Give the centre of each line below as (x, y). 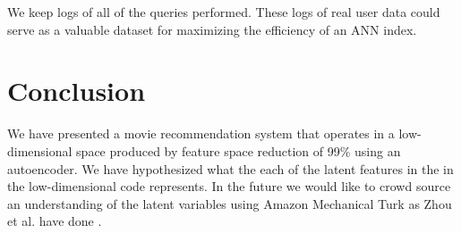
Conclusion (77, 91)
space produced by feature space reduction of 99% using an (239, 150)
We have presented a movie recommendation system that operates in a (201, 133)
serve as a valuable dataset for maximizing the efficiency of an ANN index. (212, 29)
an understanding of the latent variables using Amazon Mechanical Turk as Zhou (230, 203)
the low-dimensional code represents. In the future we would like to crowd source (229, 186)
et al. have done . (55, 221)
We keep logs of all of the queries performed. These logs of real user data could (224, 12)
